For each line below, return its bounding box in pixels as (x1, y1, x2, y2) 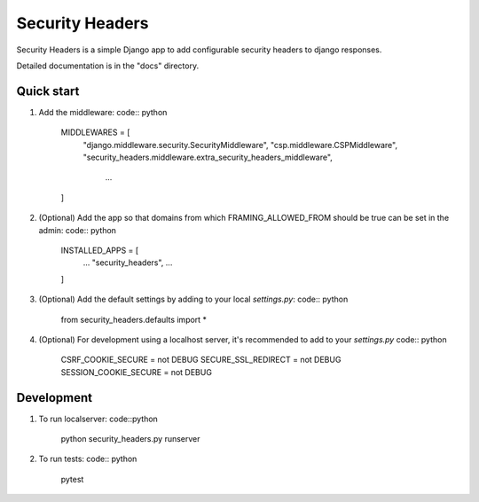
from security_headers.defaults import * (60, 314, 208, 325)
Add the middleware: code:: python (38, 106, 168, 117)
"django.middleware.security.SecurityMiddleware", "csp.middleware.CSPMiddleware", (82, 139, 398, 150)
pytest (60, 474, 84, 484)
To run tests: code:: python (38, 453, 137, 465)
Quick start (16, 83, 80, 98)
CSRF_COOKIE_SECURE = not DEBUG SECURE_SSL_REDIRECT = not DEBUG (60, 355, 342, 365)
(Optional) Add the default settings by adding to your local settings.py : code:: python (38, 294, 349, 305)
